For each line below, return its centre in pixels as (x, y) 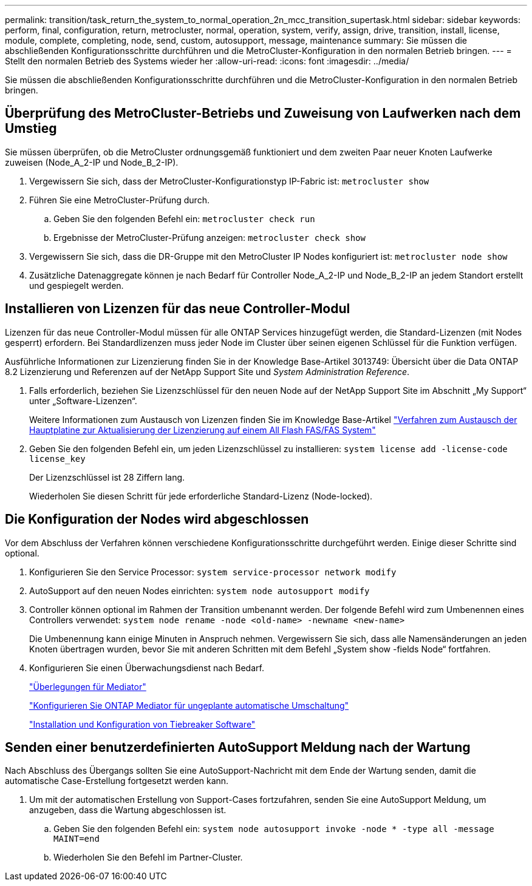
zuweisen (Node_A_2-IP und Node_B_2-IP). (92, 162)
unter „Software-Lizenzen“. (83, 401)
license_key (57, 458)
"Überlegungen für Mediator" (88, 686)
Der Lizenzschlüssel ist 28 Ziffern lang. (107, 477)
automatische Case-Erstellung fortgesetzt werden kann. (117, 781)
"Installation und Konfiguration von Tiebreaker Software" (142, 724)
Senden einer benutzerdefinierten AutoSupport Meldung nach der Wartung (238, 747)
